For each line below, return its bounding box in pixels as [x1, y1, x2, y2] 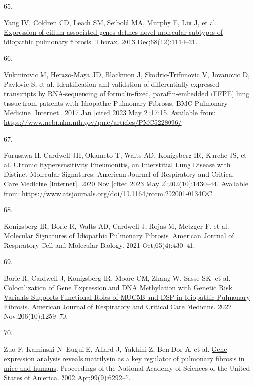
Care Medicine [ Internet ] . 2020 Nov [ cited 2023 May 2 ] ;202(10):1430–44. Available [4, 178, 248, 188]
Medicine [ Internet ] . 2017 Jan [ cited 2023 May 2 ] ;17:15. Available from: [4, 107, 216, 118]
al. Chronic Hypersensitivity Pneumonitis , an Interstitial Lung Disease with [4, 159, 231, 169]
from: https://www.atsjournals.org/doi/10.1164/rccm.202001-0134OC [4, 188, 212, 198]
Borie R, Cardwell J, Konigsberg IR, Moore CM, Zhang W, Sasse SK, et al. [4, 273, 231, 283]
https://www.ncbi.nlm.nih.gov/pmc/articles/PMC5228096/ [4, 117, 182, 127]
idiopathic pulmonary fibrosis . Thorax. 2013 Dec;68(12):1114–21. [4, 36, 198, 46]
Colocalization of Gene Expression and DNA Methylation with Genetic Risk [4, 282, 233, 292]
